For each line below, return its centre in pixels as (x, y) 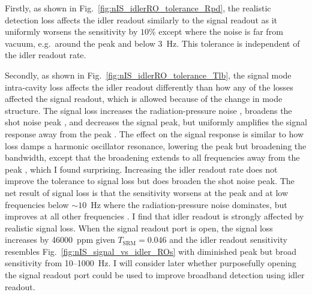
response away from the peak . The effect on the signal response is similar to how (154, 133)
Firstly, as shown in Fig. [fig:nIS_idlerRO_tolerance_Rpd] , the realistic (138, 8)
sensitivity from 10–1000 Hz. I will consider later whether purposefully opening (151, 263)
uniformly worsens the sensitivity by (71, 31)
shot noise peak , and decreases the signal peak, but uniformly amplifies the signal (156, 122)
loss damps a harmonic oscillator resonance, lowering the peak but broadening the (156, 145)
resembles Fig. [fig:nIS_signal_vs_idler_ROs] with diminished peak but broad (151, 251)
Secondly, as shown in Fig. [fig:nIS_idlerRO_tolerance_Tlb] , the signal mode (148, 75)
